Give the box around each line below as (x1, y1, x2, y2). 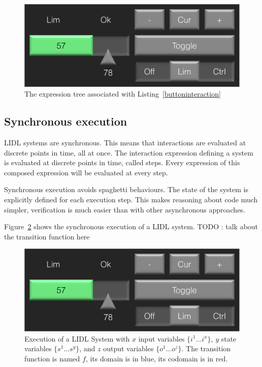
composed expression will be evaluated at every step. (4, 167, 168, 177)
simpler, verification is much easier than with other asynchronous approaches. (4, 204, 245, 215)
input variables (138, 333, 185, 344)
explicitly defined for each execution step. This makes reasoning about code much (4, 194, 258, 205)
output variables (103, 343, 154, 354)
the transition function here (4, 231, 90, 241)
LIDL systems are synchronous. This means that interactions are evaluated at (4, 137, 246, 148)
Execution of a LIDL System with (24, 333, 130, 344)
